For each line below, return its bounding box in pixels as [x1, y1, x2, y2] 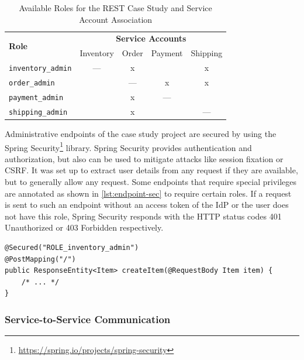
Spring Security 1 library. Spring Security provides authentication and [5, 139, 252, 153]
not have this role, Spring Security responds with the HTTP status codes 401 [5, 210, 282, 222]
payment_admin [9, 93, 64, 102]
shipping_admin [9, 108, 68, 116]
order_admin [9, 79, 55, 88]
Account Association [79, 13, 153, 25]
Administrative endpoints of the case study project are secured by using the [5, 128, 277, 139]
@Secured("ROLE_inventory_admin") [5, 244, 139, 252]
